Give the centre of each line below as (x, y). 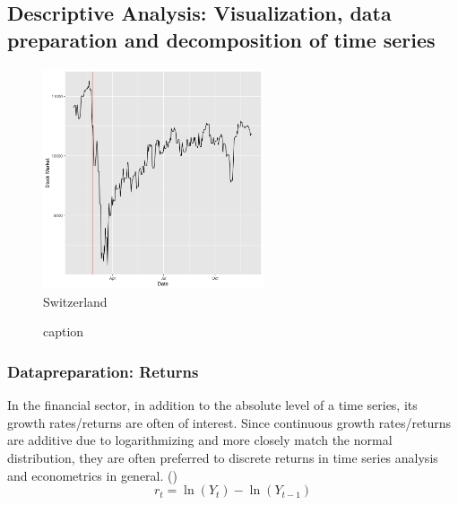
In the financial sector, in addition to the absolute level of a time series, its (212, 405)
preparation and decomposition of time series (221, 39)
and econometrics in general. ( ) (92, 475)
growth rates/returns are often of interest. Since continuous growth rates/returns (229, 422)
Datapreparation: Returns (103, 371)
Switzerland (75, 301)
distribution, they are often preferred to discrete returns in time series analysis (223, 458)
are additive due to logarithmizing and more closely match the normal (200, 440)
